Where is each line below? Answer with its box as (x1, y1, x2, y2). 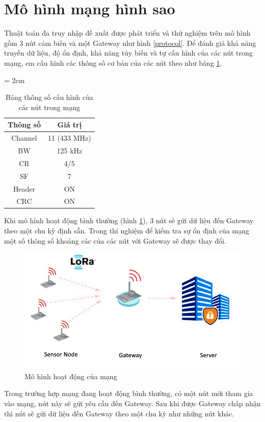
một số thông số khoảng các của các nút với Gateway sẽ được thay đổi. (4, 235, 226, 246)
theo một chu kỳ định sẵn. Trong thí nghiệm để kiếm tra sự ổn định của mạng (4, 225, 249, 236)
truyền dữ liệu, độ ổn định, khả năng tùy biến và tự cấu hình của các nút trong (4, 47, 253, 58)
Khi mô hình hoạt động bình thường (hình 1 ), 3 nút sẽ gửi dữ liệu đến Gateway (4, 215, 254, 226)
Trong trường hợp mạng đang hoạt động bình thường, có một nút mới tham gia (4, 388, 253, 399)
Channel (11, 133, 37, 143)
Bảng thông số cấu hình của (5, 92, 93, 102)
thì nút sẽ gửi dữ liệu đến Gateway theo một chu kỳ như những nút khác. (4, 408, 234, 418)
